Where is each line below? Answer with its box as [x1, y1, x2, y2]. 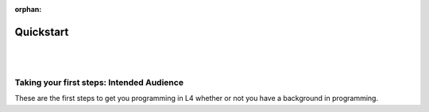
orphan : [14, 5, 42, 14]
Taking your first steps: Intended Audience [14, 77, 184, 88]
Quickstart [14, 25, 69, 39]
